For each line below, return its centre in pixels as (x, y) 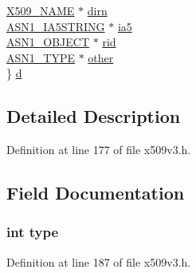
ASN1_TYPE (41, 57)
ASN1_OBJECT (48, 42)
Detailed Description (94, 116)
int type (33, 232)
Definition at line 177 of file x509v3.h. (99, 150)
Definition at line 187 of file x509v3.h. (99, 261)
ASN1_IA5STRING (56, 26)
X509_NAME (41, 10)
